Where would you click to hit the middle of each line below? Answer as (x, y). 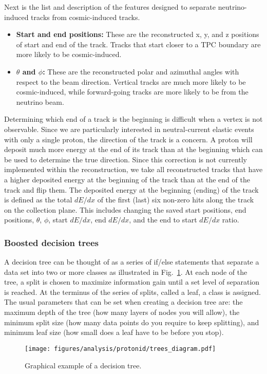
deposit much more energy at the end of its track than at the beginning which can (133, 149)
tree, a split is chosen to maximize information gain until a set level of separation (132, 282)
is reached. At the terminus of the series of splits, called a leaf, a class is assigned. (132, 292)
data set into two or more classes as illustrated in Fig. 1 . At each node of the (126, 272)
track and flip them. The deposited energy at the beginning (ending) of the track (131, 189)
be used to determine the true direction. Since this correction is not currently (126, 159)
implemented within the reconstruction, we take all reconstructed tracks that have (133, 169)
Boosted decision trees (51, 242)
